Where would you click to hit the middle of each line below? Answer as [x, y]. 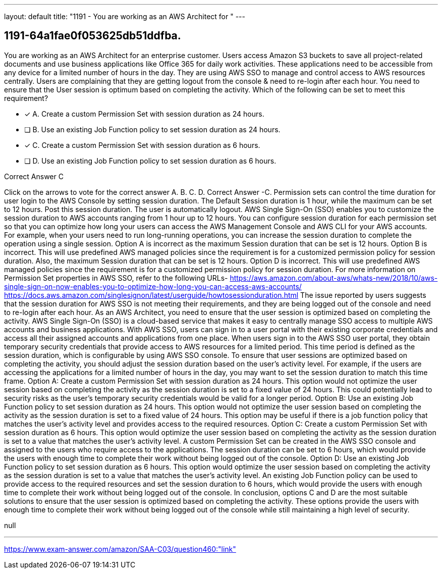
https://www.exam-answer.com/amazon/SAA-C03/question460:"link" [120, 549]
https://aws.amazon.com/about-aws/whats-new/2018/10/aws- [334, 278]
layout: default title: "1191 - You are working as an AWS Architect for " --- [125, 16]
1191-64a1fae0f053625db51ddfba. [93, 36]
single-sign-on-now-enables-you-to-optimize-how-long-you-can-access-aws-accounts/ [153, 286]
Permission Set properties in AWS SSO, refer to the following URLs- [116, 278]
